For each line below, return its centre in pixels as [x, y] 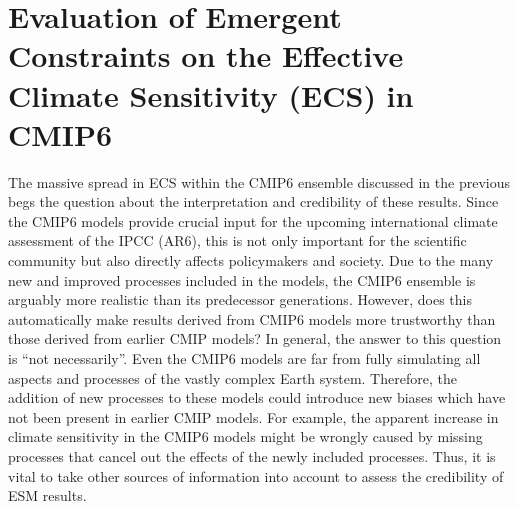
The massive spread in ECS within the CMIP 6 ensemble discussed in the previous [259, 181]
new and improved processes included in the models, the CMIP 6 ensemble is [242, 279]
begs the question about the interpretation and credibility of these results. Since [253, 201]
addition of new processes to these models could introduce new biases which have [257, 397]
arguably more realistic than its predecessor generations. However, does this [240, 299]
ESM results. [47, 495]
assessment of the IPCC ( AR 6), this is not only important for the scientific [237, 240]
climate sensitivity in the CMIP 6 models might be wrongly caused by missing [245, 436]
